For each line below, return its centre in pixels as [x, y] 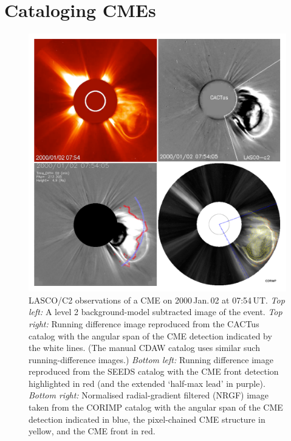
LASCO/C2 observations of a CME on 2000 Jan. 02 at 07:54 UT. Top [157, 300]
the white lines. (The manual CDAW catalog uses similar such [144, 348]
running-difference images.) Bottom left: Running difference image [151, 359]
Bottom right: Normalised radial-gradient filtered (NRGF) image [149, 395]
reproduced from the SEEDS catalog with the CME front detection [154, 371]
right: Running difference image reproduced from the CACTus [144, 323]
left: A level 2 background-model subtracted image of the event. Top [156, 312]
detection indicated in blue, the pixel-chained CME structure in [147, 419]
